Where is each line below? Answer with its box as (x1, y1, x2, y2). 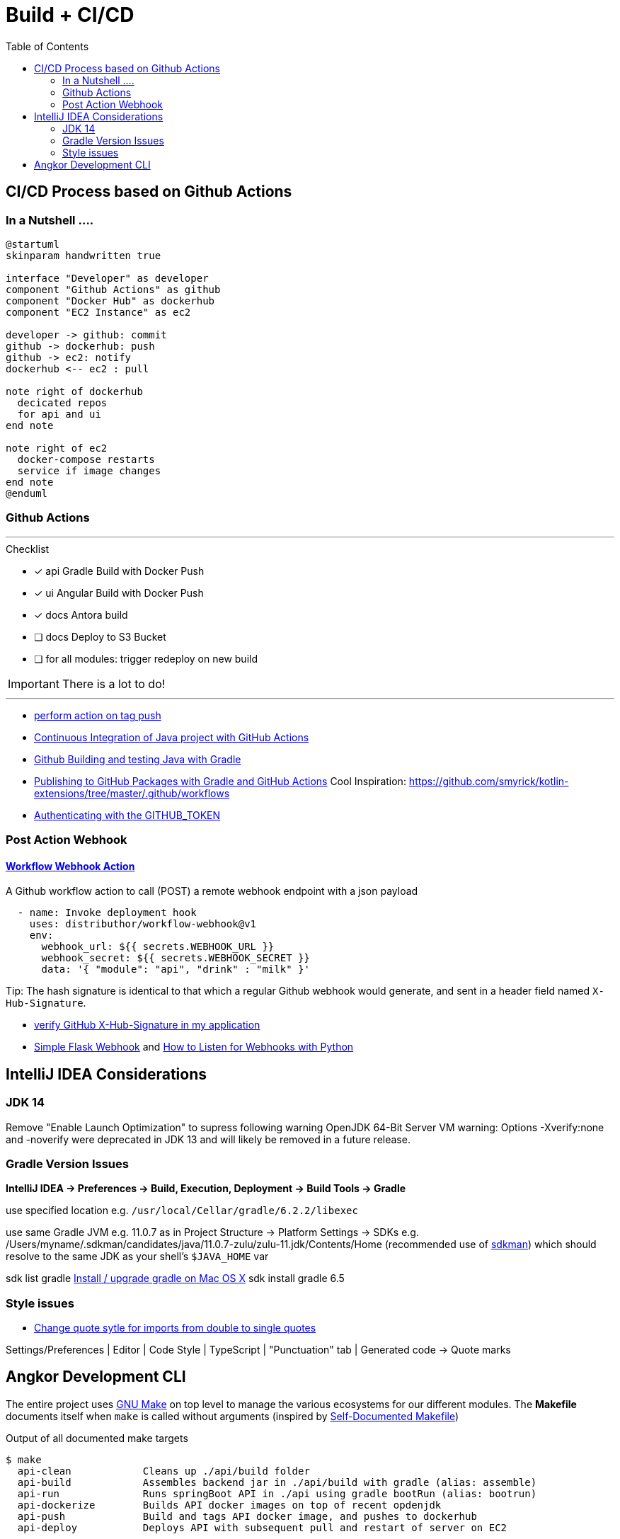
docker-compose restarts (17, 453, 155, 465)
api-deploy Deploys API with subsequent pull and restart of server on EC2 (17, 1521, 507, 1533)
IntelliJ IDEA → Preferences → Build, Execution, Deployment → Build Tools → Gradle (6, 1182, 406, 1195)
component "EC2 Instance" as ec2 (6, 306, 191, 318)
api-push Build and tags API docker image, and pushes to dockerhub (17, 1510, 477, 1522)
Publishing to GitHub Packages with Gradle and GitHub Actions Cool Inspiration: (34, 774, 406, 787)
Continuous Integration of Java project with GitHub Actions (34, 731, 309, 743)
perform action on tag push (34, 709, 161, 721)
